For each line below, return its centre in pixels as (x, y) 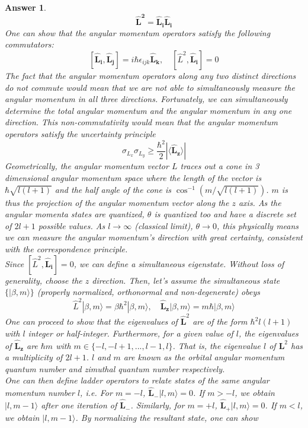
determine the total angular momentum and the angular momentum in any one (148, 110)
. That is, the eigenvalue (216, 345)
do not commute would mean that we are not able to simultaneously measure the (150, 87)
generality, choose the (44, 280)
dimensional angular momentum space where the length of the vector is (133, 178)
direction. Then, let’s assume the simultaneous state (186, 280)
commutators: (29, 44)
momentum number (40, 393)
